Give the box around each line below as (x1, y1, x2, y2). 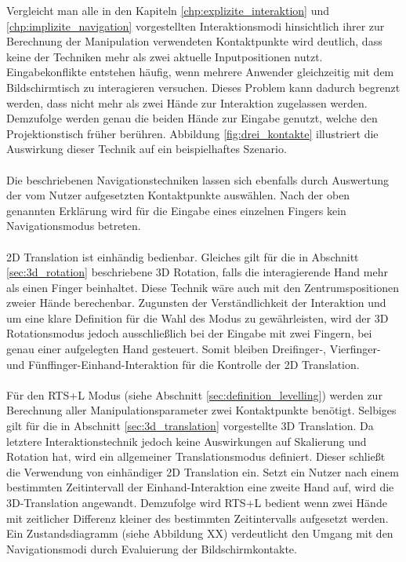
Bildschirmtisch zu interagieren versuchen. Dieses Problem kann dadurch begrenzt (6, 78, 401, 95)
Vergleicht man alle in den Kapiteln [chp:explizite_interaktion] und (6, 2, 329, 18)
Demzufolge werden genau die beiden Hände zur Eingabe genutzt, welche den (6, 110, 378, 126)
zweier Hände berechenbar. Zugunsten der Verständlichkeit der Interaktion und (6, 294, 386, 311)
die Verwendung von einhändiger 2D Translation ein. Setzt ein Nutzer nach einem (6, 463, 399, 480)
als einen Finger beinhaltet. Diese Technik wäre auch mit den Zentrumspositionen (6, 279, 399, 295)
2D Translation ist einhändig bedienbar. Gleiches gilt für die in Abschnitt (6, 248, 359, 265)
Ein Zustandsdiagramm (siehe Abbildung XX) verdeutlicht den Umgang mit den (6, 525, 393, 542)
